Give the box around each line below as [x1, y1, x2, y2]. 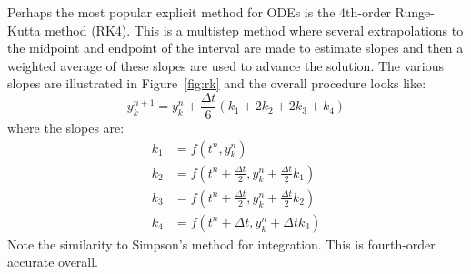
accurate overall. [7, 252, 99, 271]
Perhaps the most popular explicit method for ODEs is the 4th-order [7, 3, 391, 21]
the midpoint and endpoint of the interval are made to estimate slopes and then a [7, 38, 464, 57]
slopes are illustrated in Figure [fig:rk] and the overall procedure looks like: [7, 74, 426, 93]
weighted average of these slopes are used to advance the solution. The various [7, 56, 445, 75]
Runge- [395, 3, 435, 21]
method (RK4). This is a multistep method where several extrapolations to [45, 20, 464, 39]
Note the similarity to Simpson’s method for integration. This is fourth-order [7, 234, 436, 253]
